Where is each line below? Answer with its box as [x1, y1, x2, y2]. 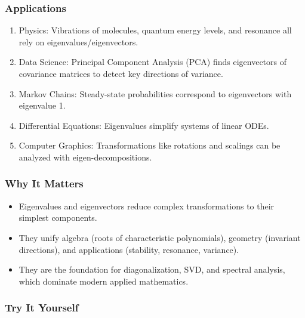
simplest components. [19, 211, 97, 224]
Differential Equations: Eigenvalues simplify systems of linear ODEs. [19, 119, 269, 131]
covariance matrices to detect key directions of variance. [19, 67, 223, 79]
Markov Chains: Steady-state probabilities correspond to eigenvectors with [19, 87, 292, 100]
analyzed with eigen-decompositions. [19, 150, 152, 163]
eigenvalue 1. [19, 99, 66, 112]
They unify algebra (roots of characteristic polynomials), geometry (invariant [19, 231, 301, 243]
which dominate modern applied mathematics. [19, 274, 189, 287]
